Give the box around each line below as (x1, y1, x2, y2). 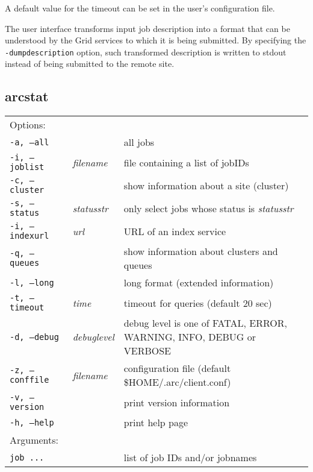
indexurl (10, 231, 49, 241)
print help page (123, 415, 188, 430)
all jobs (123, 135, 155, 149)
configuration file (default (123, 361, 231, 376)
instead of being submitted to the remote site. (5, 57, 175, 70)
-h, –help (10, 417, 54, 427)
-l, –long (10, 277, 54, 288)
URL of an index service (123, 224, 226, 238)
